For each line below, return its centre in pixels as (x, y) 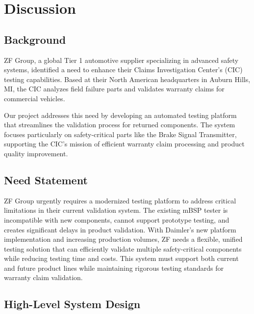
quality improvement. (36, 153)
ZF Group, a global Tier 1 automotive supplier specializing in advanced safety (121, 60)
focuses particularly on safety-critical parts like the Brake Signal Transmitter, (120, 134)
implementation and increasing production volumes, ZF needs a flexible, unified (123, 239)
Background (35, 39)
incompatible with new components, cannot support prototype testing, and (117, 219)
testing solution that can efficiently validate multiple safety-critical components (123, 248)
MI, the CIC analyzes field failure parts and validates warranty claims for (114, 89)
